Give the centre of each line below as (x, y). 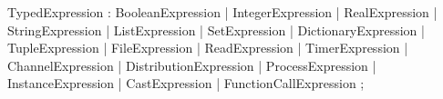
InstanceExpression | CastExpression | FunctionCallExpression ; (186, 83)
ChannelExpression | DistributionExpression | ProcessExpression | (192, 65)
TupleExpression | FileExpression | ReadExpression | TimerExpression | (208, 48)
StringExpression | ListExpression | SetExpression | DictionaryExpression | (216, 30)
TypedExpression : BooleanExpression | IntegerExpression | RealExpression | (222, 12)
